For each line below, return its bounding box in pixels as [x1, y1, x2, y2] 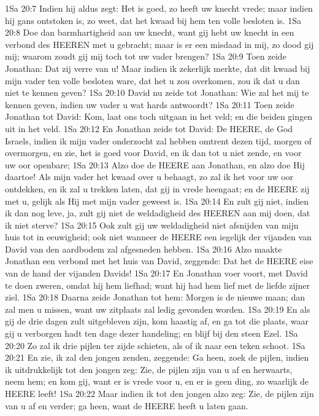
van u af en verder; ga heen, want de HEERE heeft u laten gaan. [5, 399, 248, 412]
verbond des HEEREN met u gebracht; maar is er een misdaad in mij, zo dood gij [5, 37, 314, 50]
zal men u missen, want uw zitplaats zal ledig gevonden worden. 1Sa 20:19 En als [5, 302, 310, 315]
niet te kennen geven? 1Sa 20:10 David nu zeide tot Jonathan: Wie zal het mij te [5, 86, 309, 99]
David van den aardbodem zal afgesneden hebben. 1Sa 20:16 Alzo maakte [5, 242, 282, 255]
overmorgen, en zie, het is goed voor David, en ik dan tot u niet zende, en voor [5, 146, 302, 159]
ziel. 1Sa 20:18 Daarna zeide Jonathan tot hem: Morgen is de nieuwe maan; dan [5, 291, 305, 304]
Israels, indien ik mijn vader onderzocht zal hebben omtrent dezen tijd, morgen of [5, 134, 312, 147]
